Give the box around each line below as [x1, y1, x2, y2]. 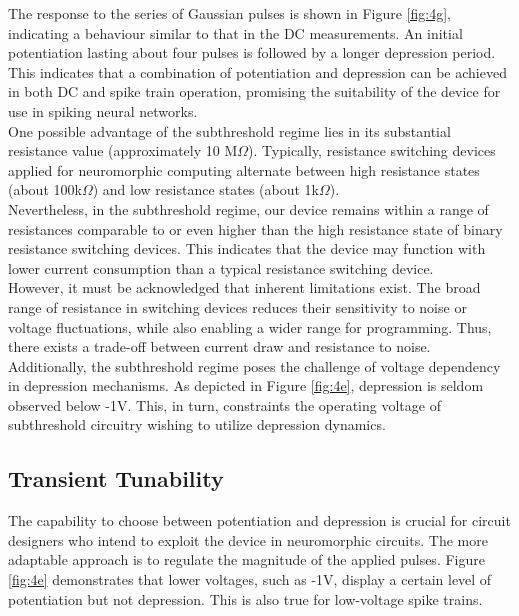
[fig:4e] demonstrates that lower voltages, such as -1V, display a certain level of [8, 569, 492, 590]
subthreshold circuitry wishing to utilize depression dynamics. [8, 414, 386, 435]
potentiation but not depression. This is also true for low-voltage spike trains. [8, 588, 483, 609]
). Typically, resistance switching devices [248, 140, 496, 161]
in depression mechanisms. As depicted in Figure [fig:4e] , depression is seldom [8, 375, 484, 396]
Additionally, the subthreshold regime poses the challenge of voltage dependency [8, 355, 501, 376]
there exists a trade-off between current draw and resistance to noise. [8, 336, 431, 357]
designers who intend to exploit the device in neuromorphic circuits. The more [8, 529, 488, 550]
